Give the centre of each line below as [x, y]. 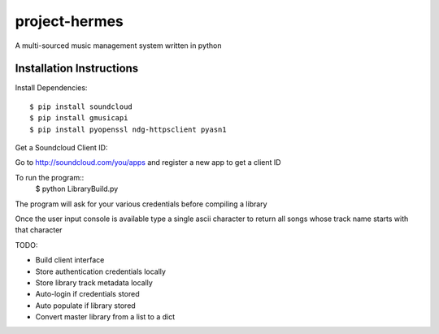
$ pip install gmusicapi [79, 118]
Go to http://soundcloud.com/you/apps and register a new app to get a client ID [148, 163]
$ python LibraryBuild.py [77, 189]
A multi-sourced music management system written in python [118, 46]
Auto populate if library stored [85, 306]
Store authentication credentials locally [101, 271]
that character [39, 230]
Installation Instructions [77, 69]
